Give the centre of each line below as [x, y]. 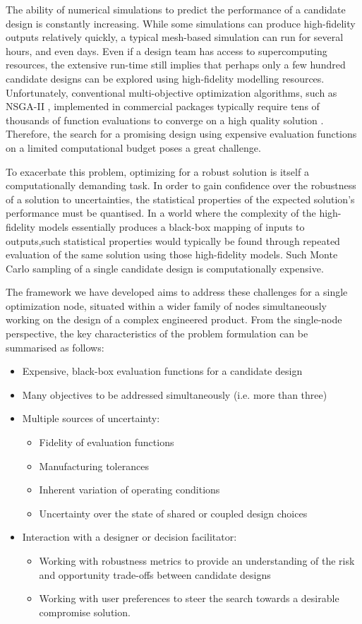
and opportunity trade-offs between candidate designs [155, 574]
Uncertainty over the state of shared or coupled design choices [173, 513]
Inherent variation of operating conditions [129, 490]
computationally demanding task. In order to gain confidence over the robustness [181, 185]
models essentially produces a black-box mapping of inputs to [171, 226]
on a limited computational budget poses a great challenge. [133, 147]
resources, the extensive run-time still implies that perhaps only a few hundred [176, 65]
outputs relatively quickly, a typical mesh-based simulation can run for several [175, 37]
